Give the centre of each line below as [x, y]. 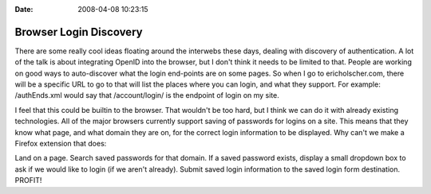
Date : [24, 9]
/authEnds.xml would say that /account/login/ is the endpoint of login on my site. [147, 95]
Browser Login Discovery [79, 32]
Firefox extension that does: [61, 144]
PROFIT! [28, 180]
